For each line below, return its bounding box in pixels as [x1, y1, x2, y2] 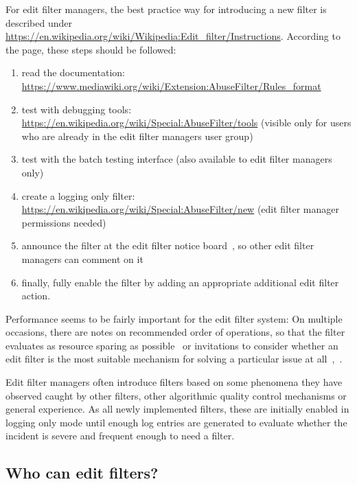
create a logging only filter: [21, 188, 135, 203]
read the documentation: [21, 65, 125, 80]
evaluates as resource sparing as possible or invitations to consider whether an [5, 338, 338, 352]
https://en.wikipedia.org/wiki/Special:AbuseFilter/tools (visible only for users [21, 115, 352, 130]
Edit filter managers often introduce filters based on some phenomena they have [5, 375, 343, 389]
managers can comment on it [21, 251, 143, 266]
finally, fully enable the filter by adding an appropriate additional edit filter [21, 275, 339, 289]
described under [5, 15, 73, 30]
